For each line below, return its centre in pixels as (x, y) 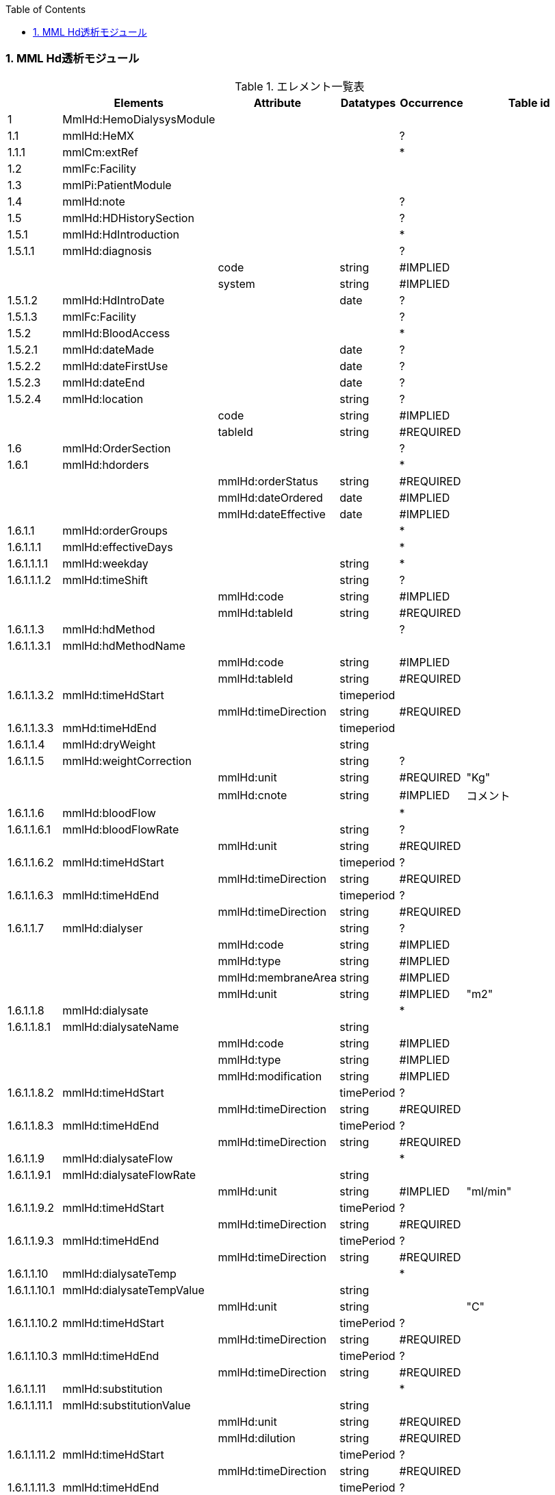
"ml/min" (489, 1191)
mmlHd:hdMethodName (124, 645)
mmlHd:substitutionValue (127, 1405)
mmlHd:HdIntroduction (121, 234)
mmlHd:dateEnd (104, 382)
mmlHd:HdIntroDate (114, 300)
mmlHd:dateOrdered (270, 497)
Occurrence (431, 102)
